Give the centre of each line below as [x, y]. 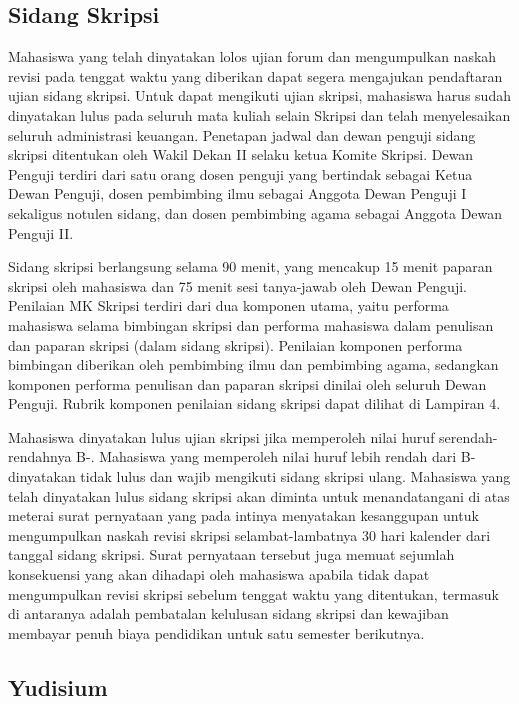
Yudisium [58, 686]
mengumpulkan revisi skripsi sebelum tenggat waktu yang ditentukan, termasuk [253, 593]
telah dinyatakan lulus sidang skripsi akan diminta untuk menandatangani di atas [259, 495]
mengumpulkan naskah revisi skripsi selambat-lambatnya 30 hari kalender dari [249, 534]
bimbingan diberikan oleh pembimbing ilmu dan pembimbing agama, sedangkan [253, 364]
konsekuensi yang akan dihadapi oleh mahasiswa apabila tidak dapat [219, 574]
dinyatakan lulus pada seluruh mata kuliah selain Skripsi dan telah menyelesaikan [259, 114]
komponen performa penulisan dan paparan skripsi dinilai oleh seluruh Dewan [247, 383]
